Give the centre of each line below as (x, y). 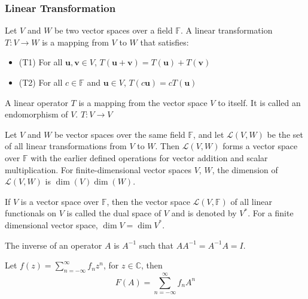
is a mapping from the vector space (143, 102)
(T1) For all (41, 62)
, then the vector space (148, 201)
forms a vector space (260, 146)
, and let (209, 134)
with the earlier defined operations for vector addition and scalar (149, 157)
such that (156, 245)
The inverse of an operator (54, 245)
